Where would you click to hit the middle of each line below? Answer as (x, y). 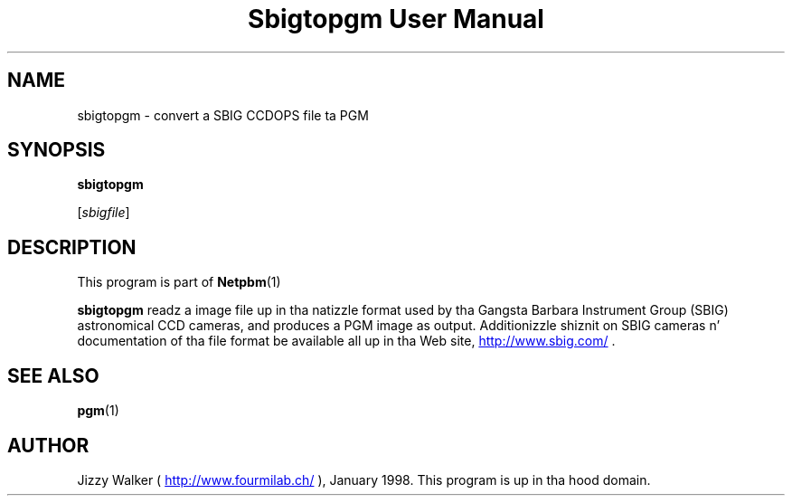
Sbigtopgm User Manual (396, 19)
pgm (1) (98, 411)
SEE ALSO (53, 375)
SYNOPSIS (57, 150)
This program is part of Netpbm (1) (179, 282)
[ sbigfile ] (104, 213)
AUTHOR (48, 445)
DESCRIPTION (72, 247)
